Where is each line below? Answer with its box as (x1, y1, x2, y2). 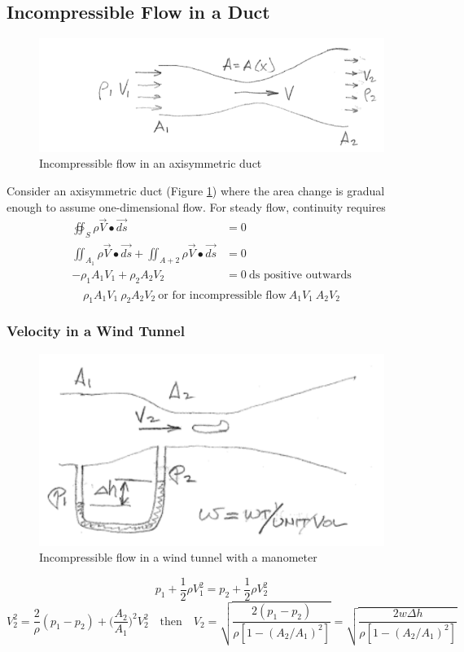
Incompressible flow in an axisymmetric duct (39, 155, 262, 172)
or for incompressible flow (158, 289, 287, 301)
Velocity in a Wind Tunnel (7, 321, 185, 341)
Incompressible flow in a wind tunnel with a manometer (39, 549, 317, 566)
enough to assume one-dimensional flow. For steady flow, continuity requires (7, 198, 386, 215)
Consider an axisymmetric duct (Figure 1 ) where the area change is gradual (7, 182, 385, 199)
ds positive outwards (248, 269, 352, 281)
